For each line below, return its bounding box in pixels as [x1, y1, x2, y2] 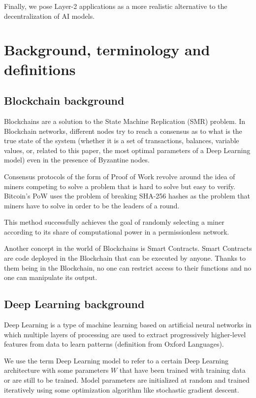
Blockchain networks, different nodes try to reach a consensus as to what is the [4, 125, 242, 136]
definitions [4, 59, 76, 79]
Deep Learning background [4, 296, 145, 312]
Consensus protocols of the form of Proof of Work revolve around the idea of [4, 171, 235, 181]
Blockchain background [4, 93, 125, 108]
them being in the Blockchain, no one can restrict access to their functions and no [4, 262, 252, 273]
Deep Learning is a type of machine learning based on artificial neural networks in [4, 319, 252, 330]
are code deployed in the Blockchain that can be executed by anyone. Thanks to [4, 253, 246, 263]
